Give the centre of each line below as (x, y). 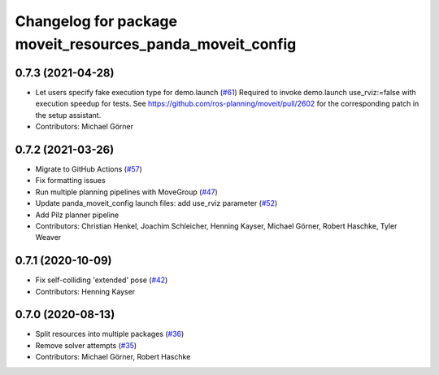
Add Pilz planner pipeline (77, 215)
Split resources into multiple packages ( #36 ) (110, 334)
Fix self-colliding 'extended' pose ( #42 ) (102, 280)
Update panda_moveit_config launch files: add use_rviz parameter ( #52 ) (156, 203)
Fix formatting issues (70, 181)
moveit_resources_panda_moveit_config (156, 44)
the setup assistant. (68, 115)
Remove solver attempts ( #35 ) (86, 345)
